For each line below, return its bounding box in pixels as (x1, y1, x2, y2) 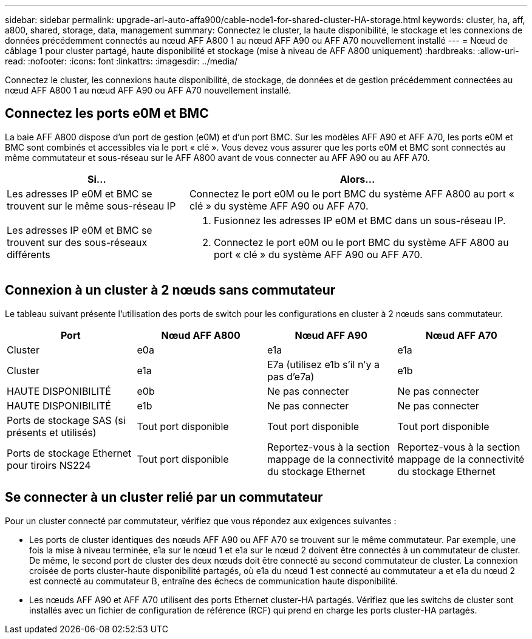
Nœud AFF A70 (425, 329, 497, 341)
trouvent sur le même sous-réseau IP (7, 199, 176, 212)
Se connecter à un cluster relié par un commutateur (5, 490, 323, 505)
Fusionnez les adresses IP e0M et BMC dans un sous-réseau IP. (213, 214, 506, 227)
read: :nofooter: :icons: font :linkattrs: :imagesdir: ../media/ (5, 56, 237, 66)
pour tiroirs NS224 (7, 459, 91, 471)
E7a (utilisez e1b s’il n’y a (267, 358, 380, 371)
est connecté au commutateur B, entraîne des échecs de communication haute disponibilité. (29, 575, 398, 586)
